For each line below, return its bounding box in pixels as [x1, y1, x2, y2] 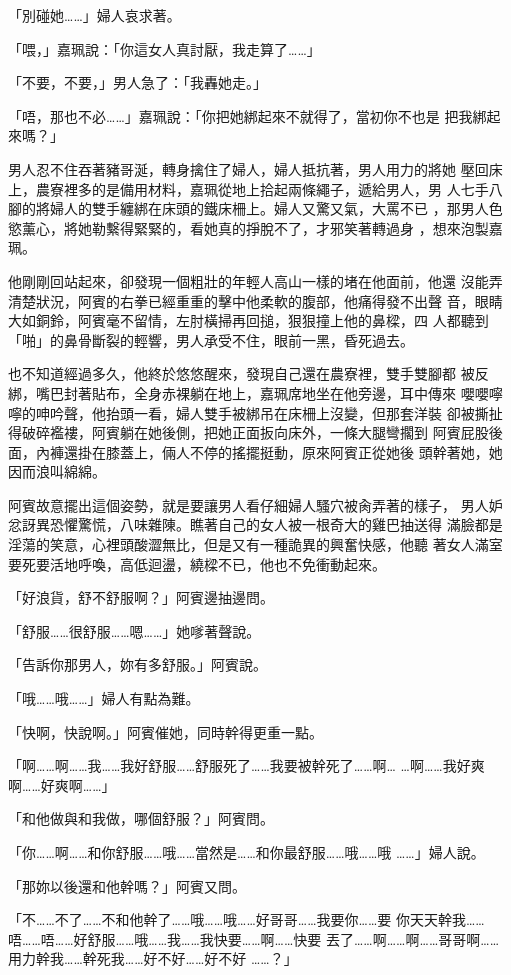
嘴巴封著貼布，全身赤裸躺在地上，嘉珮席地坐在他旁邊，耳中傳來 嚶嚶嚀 [35, 382, 503, 403]
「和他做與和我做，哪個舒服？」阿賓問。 [8, 808, 274, 829]
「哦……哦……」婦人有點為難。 [8, 688, 200, 709]
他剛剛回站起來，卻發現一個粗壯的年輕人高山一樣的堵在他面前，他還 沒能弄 [8, 270, 503, 291]
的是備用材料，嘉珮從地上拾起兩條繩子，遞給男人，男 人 [91, 178, 461, 199]
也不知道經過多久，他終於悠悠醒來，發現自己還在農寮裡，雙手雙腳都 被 [8, 363, 475, 384]
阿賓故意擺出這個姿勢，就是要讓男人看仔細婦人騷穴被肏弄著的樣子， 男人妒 [8, 494, 503, 515]
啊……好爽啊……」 [8, 774, 116, 795]
